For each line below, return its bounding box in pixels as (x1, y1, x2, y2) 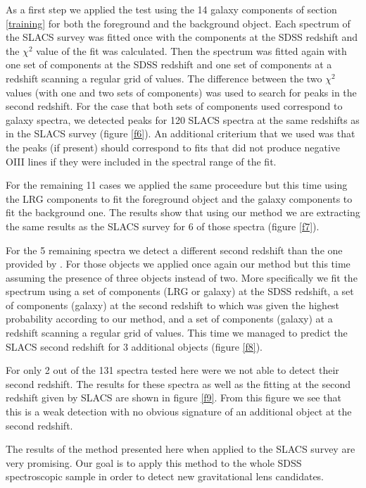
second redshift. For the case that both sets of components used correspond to (6, 99, 343, 113)
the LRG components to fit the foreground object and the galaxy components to (6, 191, 353, 206)
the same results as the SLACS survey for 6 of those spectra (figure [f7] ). (6, 218, 320, 233)
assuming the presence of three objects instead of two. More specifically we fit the (6, 270, 358, 284)
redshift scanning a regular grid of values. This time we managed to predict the (6, 325, 348, 340)
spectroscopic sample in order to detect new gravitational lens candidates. (6, 469, 324, 484)
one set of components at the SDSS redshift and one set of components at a (6, 57, 332, 72)
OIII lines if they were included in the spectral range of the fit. (6, 154, 277, 168)
